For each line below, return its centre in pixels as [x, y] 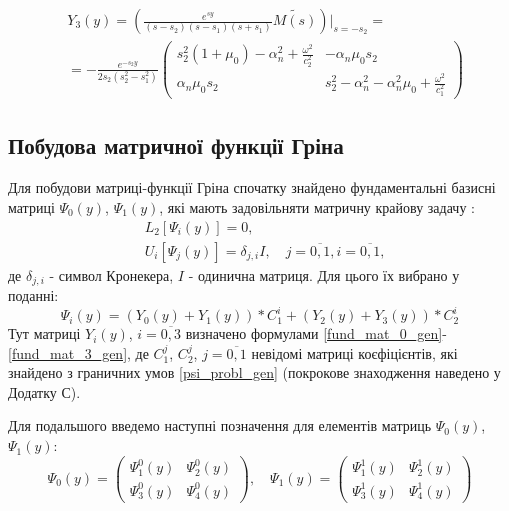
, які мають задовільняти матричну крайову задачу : [317, 206]
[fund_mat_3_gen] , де [78, 352]
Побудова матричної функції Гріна [176, 145]
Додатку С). [44, 391]
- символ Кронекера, [111, 274]
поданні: [33, 295]
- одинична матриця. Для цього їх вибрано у [324, 274]
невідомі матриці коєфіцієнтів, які [354, 352]
